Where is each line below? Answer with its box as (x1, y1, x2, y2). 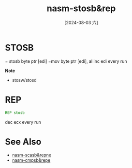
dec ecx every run (5, 119, 41, 125)
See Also (5, 136, 42, 147)
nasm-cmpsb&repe (12, 157, 51, 163)
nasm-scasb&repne (12, 152, 52, 158)
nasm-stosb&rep (46, 3, 116, 14)
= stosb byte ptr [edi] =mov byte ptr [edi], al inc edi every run (5, 58, 127, 64)
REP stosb (5, 110, 25, 115)
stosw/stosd (12, 77, 37, 83)
